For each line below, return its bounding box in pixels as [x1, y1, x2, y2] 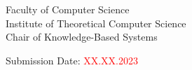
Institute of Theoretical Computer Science [6, 15, 186, 30]
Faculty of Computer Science [6, 2, 130, 16]
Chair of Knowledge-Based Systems [6, 29, 158, 44]
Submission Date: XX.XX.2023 [6, 52, 138, 67]
